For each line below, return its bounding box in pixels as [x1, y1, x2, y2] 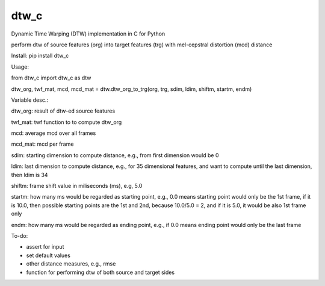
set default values [26, 252, 70, 259]
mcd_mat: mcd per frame [11, 140, 74, 148]
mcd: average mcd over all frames [11, 129, 96, 137]
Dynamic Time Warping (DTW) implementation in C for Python [11, 30, 166, 37]
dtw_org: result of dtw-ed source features [11, 107, 116, 114]
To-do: [11, 232, 28, 239]
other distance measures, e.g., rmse [26, 260, 116, 267]
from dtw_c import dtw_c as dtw [11, 74, 91, 81]
